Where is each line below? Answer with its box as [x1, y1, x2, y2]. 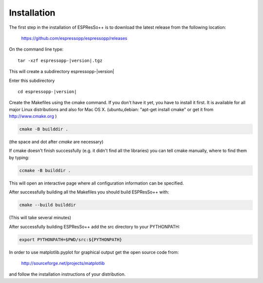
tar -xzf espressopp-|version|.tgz [18, 57, 103, 63]
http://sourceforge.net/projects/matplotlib [21, 260, 105, 266]
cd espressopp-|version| [18, 89, 77, 94]
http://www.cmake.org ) [9, 113, 57, 119]
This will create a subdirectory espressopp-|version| [9, 69, 114, 75]
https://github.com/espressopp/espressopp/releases [21, 35, 128, 41]
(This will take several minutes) [9, 215, 72, 221]
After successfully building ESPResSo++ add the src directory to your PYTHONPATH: [9, 224, 180, 229]
